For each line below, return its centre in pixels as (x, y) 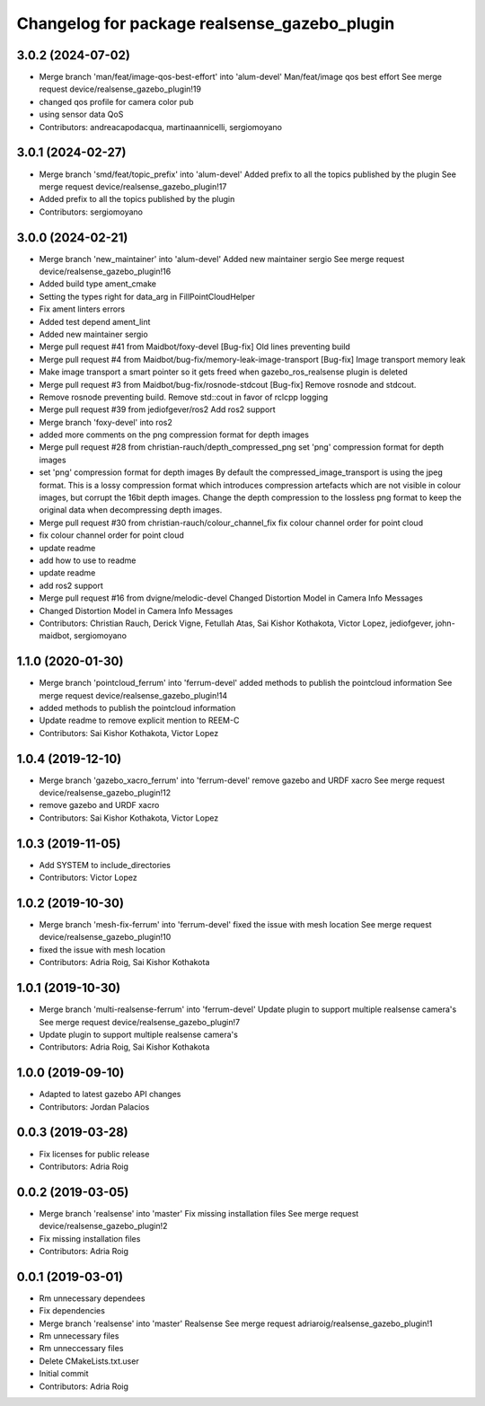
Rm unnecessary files (79, 1336)
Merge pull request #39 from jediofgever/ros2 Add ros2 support (157, 409)
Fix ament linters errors (82, 309)
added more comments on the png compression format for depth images (174, 435)
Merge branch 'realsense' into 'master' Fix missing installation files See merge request (199, 1213)
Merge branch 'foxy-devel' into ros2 (106, 422)
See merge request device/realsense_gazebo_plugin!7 (140, 1022)
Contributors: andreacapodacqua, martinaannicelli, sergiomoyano (161, 127)
